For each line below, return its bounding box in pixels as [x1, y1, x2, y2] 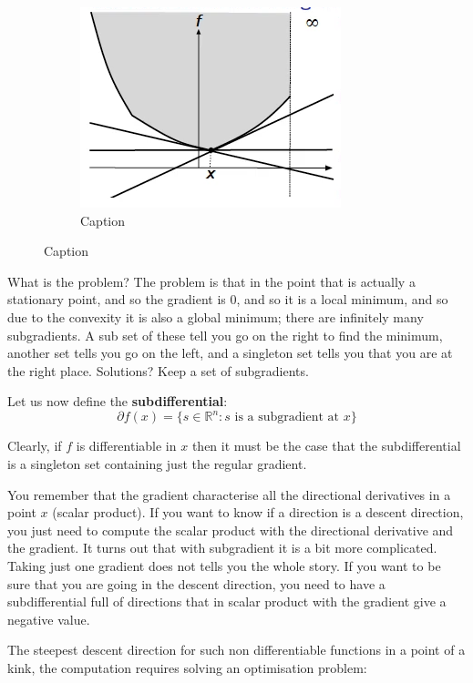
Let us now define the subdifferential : [7, 392, 228, 411]
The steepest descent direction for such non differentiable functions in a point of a [7, 640, 466, 659]
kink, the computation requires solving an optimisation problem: [7, 658, 367, 677]
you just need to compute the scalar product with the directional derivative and [7, 520, 454, 539]
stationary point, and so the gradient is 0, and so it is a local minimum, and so [7, 290, 448, 309]
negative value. [7, 609, 90, 628]
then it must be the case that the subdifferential [191, 436, 461, 455]
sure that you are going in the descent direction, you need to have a [7, 574, 386, 593]
